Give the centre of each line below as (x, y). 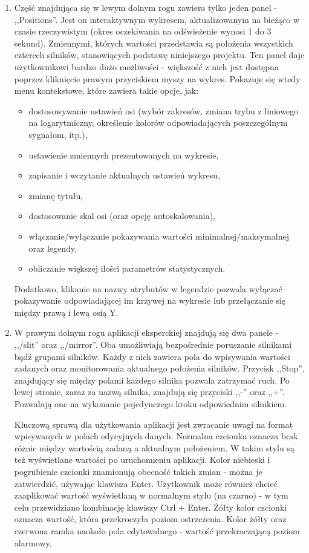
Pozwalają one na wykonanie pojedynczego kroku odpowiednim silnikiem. (151, 404)
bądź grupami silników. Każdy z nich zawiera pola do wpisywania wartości (152, 356)
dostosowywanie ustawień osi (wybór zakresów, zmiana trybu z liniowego (164, 110)
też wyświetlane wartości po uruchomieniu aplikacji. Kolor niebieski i (142, 460)
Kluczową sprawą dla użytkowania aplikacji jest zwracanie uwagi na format (154, 424)
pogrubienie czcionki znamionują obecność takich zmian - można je (138, 471)
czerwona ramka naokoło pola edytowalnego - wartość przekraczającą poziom (157, 530)
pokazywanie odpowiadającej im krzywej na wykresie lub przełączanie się (150, 300)
